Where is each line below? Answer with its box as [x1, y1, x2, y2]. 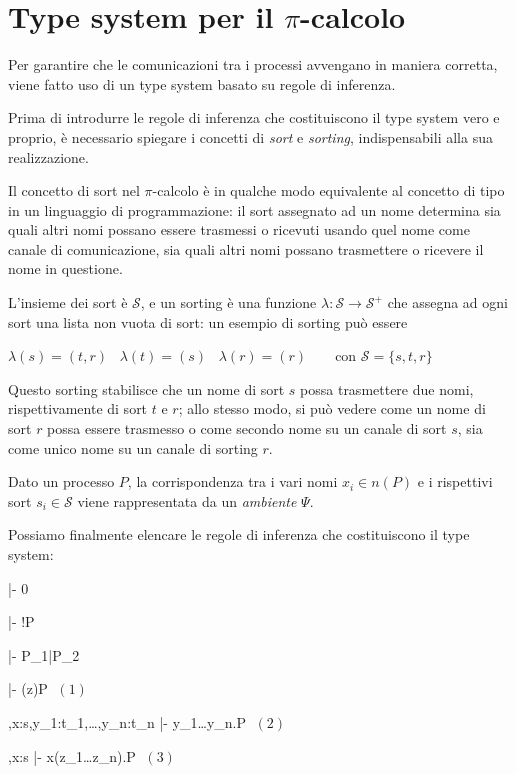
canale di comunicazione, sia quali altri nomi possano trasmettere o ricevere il [8, 238, 484, 259]
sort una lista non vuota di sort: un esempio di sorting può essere [8, 311, 408, 332]
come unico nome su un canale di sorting [8, 437, 258, 458]
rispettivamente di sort [8, 398, 148, 419]
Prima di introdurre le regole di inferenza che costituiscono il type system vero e [8, 107, 500, 128]
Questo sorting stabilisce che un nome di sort [8, 378, 285, 399]
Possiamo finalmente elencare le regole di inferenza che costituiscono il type [8, 524, 470, 545]
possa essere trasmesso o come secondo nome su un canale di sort [47, 418, 447, 439]
